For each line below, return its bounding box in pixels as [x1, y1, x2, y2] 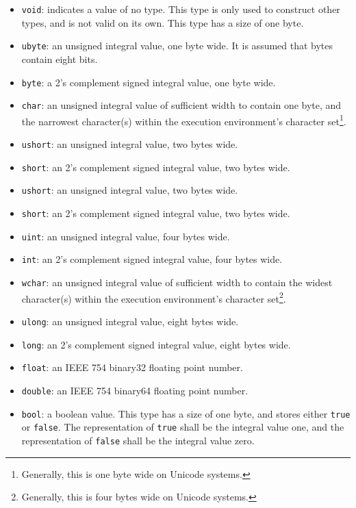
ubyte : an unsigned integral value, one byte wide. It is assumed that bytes [21, 38, 333, 53]
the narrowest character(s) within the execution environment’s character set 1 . [21, 112, 346, 128]
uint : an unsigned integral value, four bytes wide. [21, 229, 230, 243]
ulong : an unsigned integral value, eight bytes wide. [21, 314, 239, 328]
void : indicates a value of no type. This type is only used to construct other [21, 2, 340, 16]
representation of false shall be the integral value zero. [21, 433, 255, 447]
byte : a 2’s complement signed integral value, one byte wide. [21, 75, 276, 89]
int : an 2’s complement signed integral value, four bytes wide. [21, 252, 283, 266]
